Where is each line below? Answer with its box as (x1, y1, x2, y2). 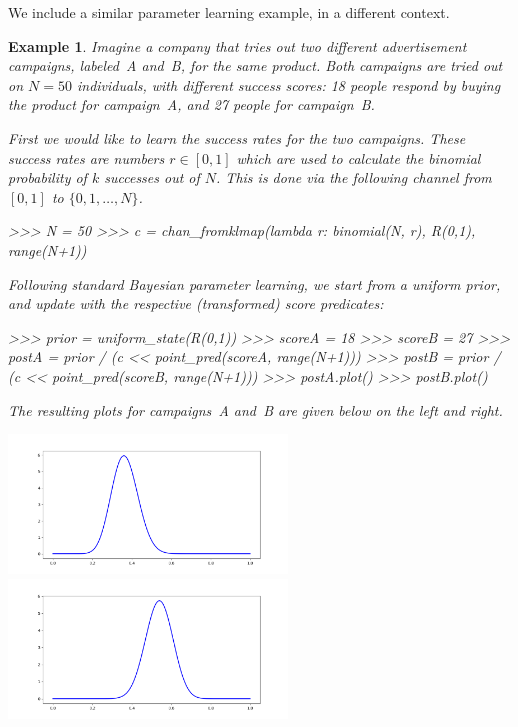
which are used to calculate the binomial (236, 147, 481, 168)
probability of (8, 167, 87, 188)
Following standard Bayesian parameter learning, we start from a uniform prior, (8, 273, 501, 294)
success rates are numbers (8, 147, 165, 168)
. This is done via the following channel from (216, 167, 492, 188)
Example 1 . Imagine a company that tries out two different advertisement (8, 35, 467, 56)
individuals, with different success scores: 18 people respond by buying (76, 74, 501, 95)
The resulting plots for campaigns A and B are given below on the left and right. (8, 399, 503, 420)
